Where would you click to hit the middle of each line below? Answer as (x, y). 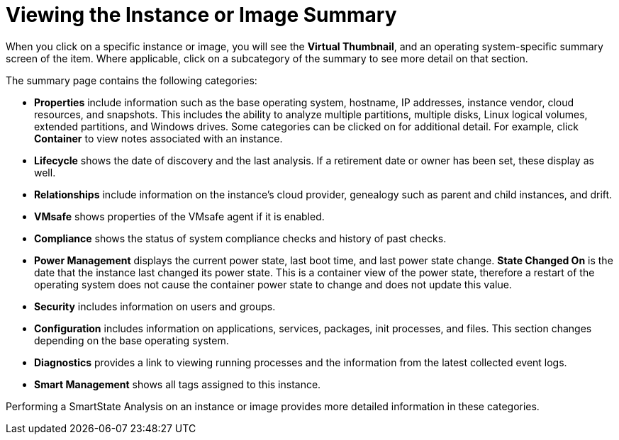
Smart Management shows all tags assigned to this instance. (178, 384)
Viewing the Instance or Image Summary (201, 15)
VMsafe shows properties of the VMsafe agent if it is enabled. (179, 216)
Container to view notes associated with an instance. (158, 138)
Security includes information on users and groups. (155, 306)
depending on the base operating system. (132, 340)
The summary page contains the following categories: (132, 80)
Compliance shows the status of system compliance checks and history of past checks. (240, 238)
